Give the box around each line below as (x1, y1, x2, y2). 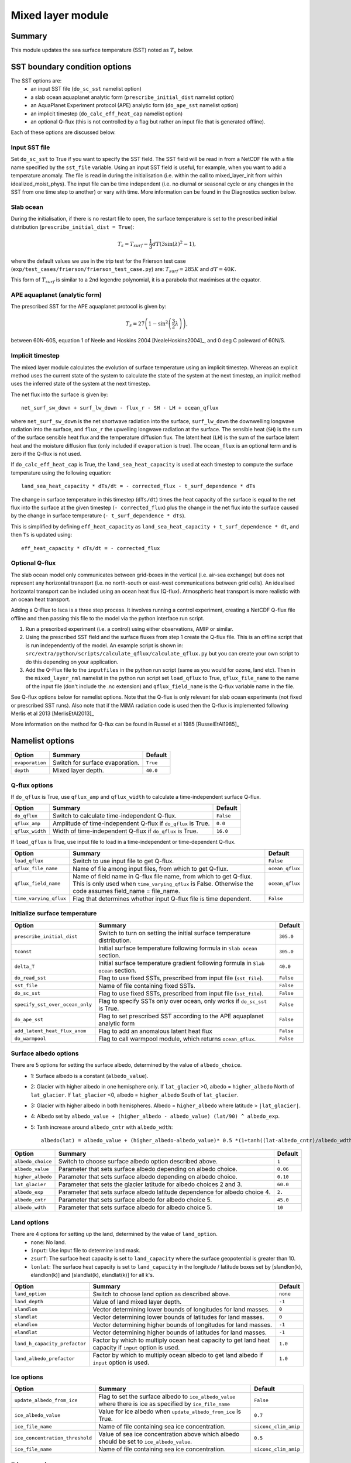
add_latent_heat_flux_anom (14, 1028, 87, 1034)
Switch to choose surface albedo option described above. (58, 1158, 218, 1166)
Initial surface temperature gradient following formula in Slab (98, 959, 265, 967)
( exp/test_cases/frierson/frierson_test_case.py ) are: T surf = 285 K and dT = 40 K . (11, 265, 236, 274)
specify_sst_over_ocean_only (14, 1001, 92, 1008)
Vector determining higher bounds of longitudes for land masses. (92, 1320, 272, 1328)
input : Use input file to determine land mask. (30, 1246, 141, 1253)
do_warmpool (14, 1036, 46, 1042)
